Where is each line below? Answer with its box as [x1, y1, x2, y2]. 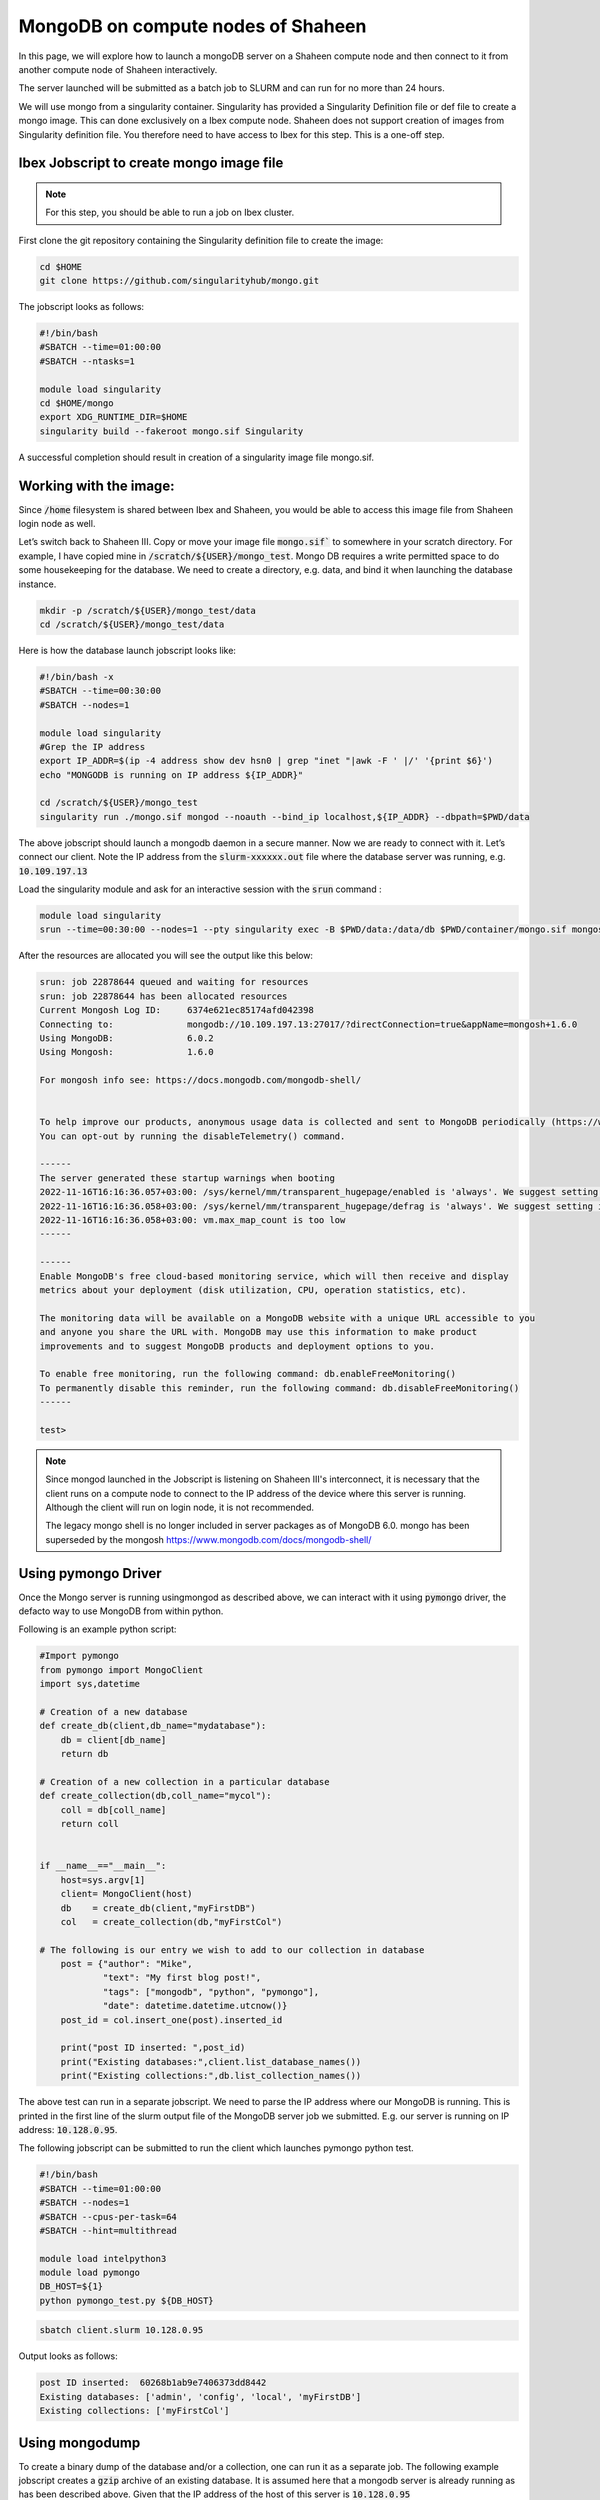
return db [60, 1748, 109, 1760]
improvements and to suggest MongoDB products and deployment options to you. [39, 1340, 435, 1352]
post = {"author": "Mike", [60, 1958, 194, 1970]
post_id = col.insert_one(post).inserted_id [60, 2014, 283, 2025]
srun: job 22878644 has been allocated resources [39, 990, 288, 1002]
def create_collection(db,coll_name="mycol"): [39, 1790, 272, 1802]
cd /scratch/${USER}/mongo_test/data [39, 618, 225, 630]
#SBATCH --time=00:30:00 [39, 685, 162, 697]
